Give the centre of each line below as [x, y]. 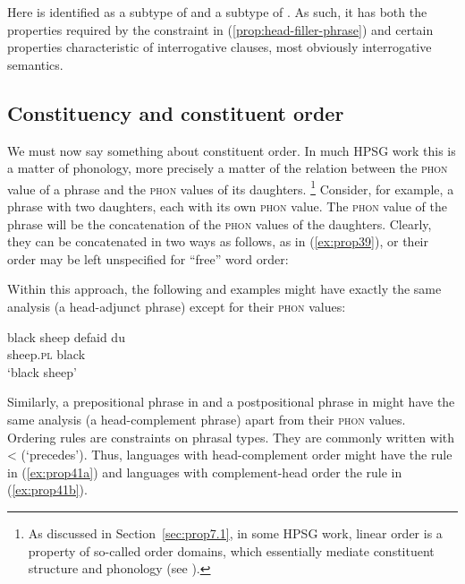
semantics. [35, 64]
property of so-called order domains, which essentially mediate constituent [231, 550]
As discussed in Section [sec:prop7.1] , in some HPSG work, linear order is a [235, 532]
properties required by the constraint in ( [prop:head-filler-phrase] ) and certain [220, 29]
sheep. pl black [46, 354]
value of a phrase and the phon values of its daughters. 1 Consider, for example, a [231, 187]
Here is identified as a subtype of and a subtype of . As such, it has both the [217, 12]
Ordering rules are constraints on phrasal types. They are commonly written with [231, 437]
